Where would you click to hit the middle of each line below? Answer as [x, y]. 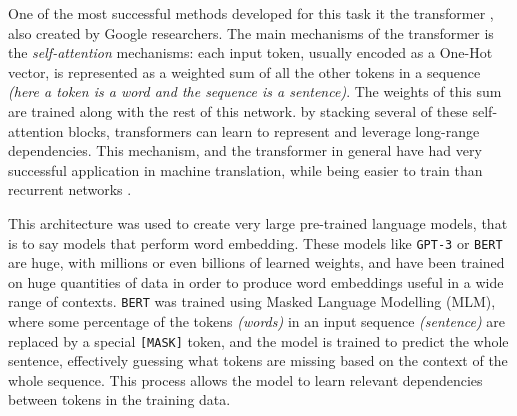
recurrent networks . [70, 189]
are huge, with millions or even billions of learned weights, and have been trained [256, 262]
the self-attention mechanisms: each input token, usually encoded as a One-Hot [250, 52]
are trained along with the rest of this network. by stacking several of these [238, 110]
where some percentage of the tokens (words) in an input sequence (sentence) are [257, 321]
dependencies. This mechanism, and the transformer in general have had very [245, 150]
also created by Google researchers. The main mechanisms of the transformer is [251, 32]
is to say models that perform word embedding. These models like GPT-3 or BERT [255, 242]
